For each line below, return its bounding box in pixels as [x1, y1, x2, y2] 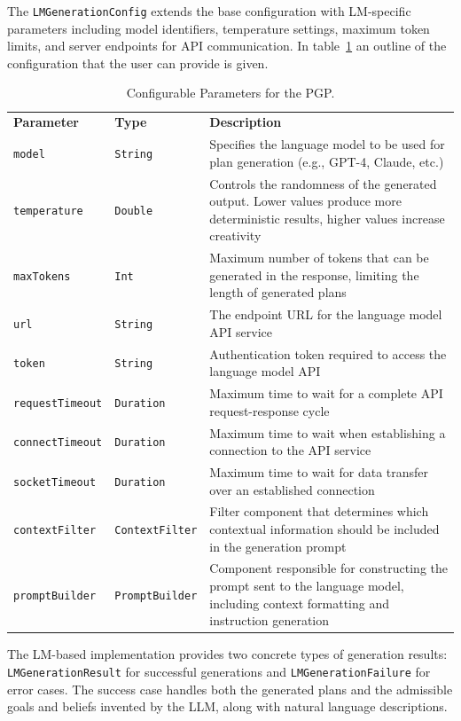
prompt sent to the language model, [209, 576, 404, 595]
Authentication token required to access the [209, 344, 447, 363]
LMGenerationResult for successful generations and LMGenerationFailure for [7, 662, 431, 680]
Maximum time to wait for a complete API [209, 384, 443, 403]
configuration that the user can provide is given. [7, 53, 269, 72]
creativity [209, 226, 262, 245]
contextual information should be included [209, 520, 440, 537]
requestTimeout [13, 396, 103, 410]
